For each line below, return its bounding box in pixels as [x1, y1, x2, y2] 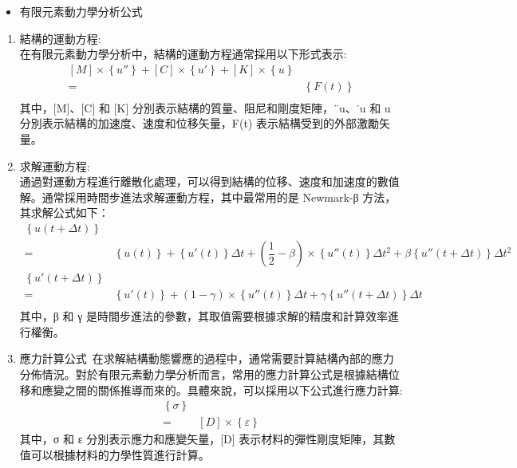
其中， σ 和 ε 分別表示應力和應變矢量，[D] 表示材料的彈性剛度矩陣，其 [19, 431, 385, 447]
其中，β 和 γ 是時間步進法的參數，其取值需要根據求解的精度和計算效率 [19, 308, 389, 324]
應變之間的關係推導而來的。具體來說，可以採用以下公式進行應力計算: [41, 381, 403, 398]
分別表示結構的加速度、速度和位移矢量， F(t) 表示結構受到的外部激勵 [19, 115, 379, 132]
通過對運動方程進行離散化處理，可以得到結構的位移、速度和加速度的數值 [19, 173, 400, 190]
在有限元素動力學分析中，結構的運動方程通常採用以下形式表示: [19, 45, 347, 62]
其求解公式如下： [19, 204, 109, 221]
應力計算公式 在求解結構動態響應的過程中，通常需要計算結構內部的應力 [19, 350, 394, 367]
